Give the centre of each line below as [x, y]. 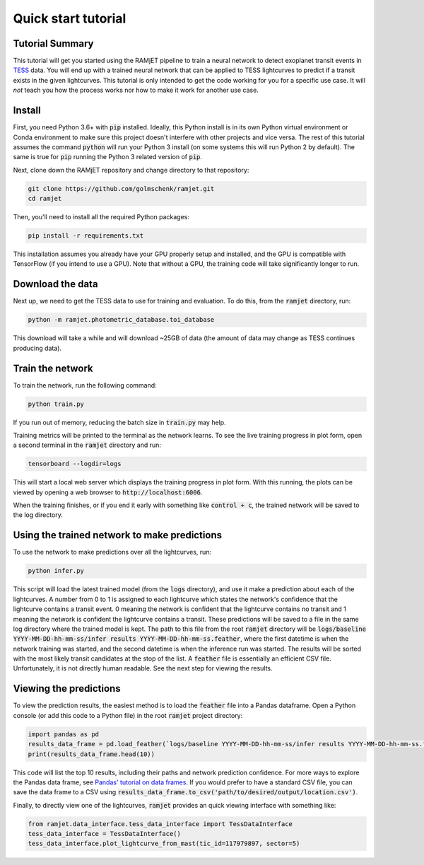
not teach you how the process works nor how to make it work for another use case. [136, 90]
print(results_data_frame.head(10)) [92, 754]
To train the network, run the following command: [85, 385]
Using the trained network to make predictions [118, 535]
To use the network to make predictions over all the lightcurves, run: [112, 552]
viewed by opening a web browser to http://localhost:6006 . [108, 492]
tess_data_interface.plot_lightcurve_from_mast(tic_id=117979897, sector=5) [164, 844]
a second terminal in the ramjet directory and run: [87, 445]
